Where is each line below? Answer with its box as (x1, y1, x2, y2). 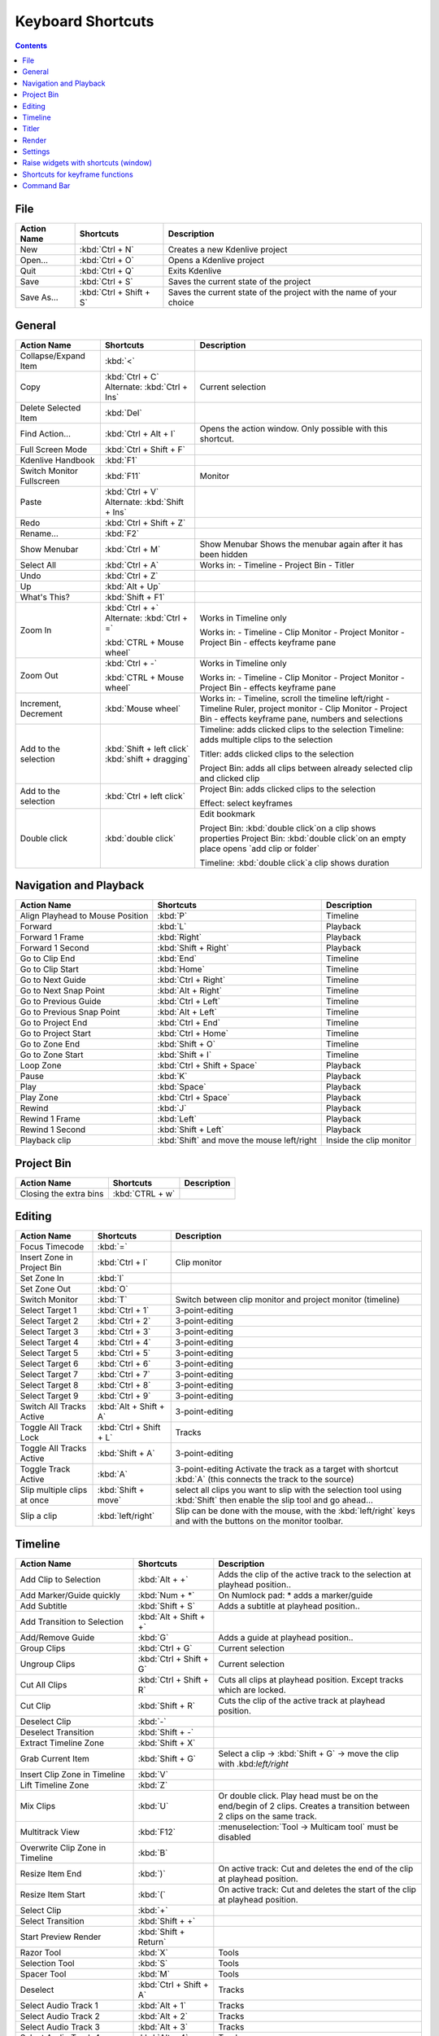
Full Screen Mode (20, 444, 88, 455)
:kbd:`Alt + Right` (157, 985, 223, 997)
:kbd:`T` (98, 1294, 128, 1305)
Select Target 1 (20, 1305, 77, 1316)
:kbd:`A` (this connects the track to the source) (175, 1474, 354, 1485)
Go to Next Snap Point (20, 985, 106, 997)
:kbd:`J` (157, 1103, 187, 1114)
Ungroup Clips (20, 1658, 76, 1670)
